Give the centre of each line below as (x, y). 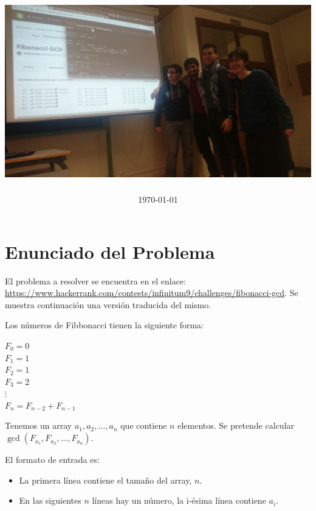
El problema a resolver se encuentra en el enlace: (95, 280)
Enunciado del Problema (110, 251)
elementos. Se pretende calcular (236, 425)
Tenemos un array (39, 425)
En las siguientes (50, 500)
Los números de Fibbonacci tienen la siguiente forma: (104, 325)
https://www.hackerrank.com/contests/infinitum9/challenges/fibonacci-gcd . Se (152, 293)
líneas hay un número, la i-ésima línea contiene (179, 500)
